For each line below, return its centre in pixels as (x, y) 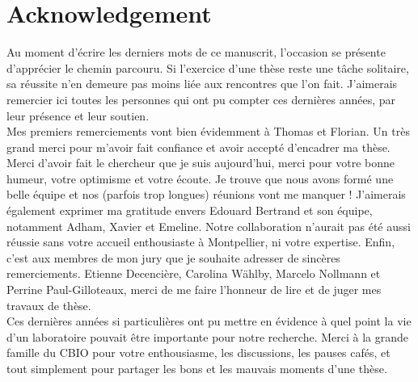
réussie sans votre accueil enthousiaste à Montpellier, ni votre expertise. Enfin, (201, 242)
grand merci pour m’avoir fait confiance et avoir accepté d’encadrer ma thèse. (198, 147)
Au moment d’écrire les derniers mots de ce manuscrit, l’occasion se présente (196, 52)
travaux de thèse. (49, 305)
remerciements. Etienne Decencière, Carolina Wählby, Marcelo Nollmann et (194, 273)
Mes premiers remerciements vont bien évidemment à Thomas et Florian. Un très (208, 131)
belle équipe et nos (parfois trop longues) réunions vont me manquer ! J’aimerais (206, 194)
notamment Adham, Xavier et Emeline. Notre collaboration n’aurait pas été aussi (209, 226)
